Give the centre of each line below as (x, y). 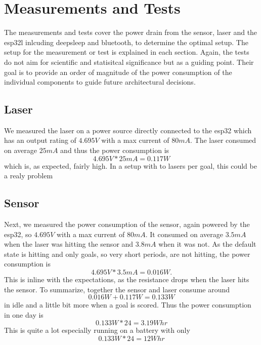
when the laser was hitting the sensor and (69, 244)
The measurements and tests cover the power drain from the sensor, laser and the (131, 32)
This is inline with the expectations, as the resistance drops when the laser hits (127, 279)
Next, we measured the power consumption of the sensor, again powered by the (127, 224)
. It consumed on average (184, 234)
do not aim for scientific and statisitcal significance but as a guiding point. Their (129, 62)
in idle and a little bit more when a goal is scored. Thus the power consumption (128, 305)
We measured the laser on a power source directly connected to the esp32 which (128, 130)
